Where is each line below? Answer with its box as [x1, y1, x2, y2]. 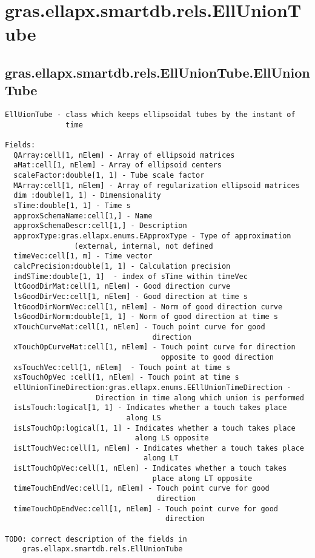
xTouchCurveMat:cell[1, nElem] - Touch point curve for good [13, 322, 265, 331]
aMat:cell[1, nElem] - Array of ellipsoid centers [13, 161, 222, 170]
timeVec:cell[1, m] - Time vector [13, 252, 153, 261]
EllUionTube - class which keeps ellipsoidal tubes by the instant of [5, 110, 296, 119]
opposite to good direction [161, 352, 274, 361]
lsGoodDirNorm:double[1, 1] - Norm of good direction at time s [13, 312, 279, 321]
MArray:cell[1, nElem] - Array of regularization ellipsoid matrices [13, 181, 300, 190]
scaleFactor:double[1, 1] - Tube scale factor [13, 171, 205, 180]
